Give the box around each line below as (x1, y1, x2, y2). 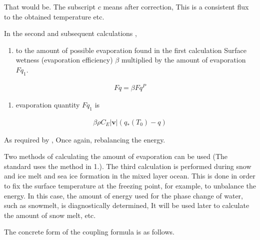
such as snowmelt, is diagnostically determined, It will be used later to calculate (4, 200, 249, 210)
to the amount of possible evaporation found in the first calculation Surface (15, 44, 247, 55)
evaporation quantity (15, 99, 80, 109)
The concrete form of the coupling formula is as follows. (4, 226, 174, 237)
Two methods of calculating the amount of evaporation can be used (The (4, 151, 228, 161)
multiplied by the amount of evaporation (121, 54, 246, 65)
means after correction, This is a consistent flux (103, 1, 249, 11)
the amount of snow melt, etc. (4, 209, 96, 220)
